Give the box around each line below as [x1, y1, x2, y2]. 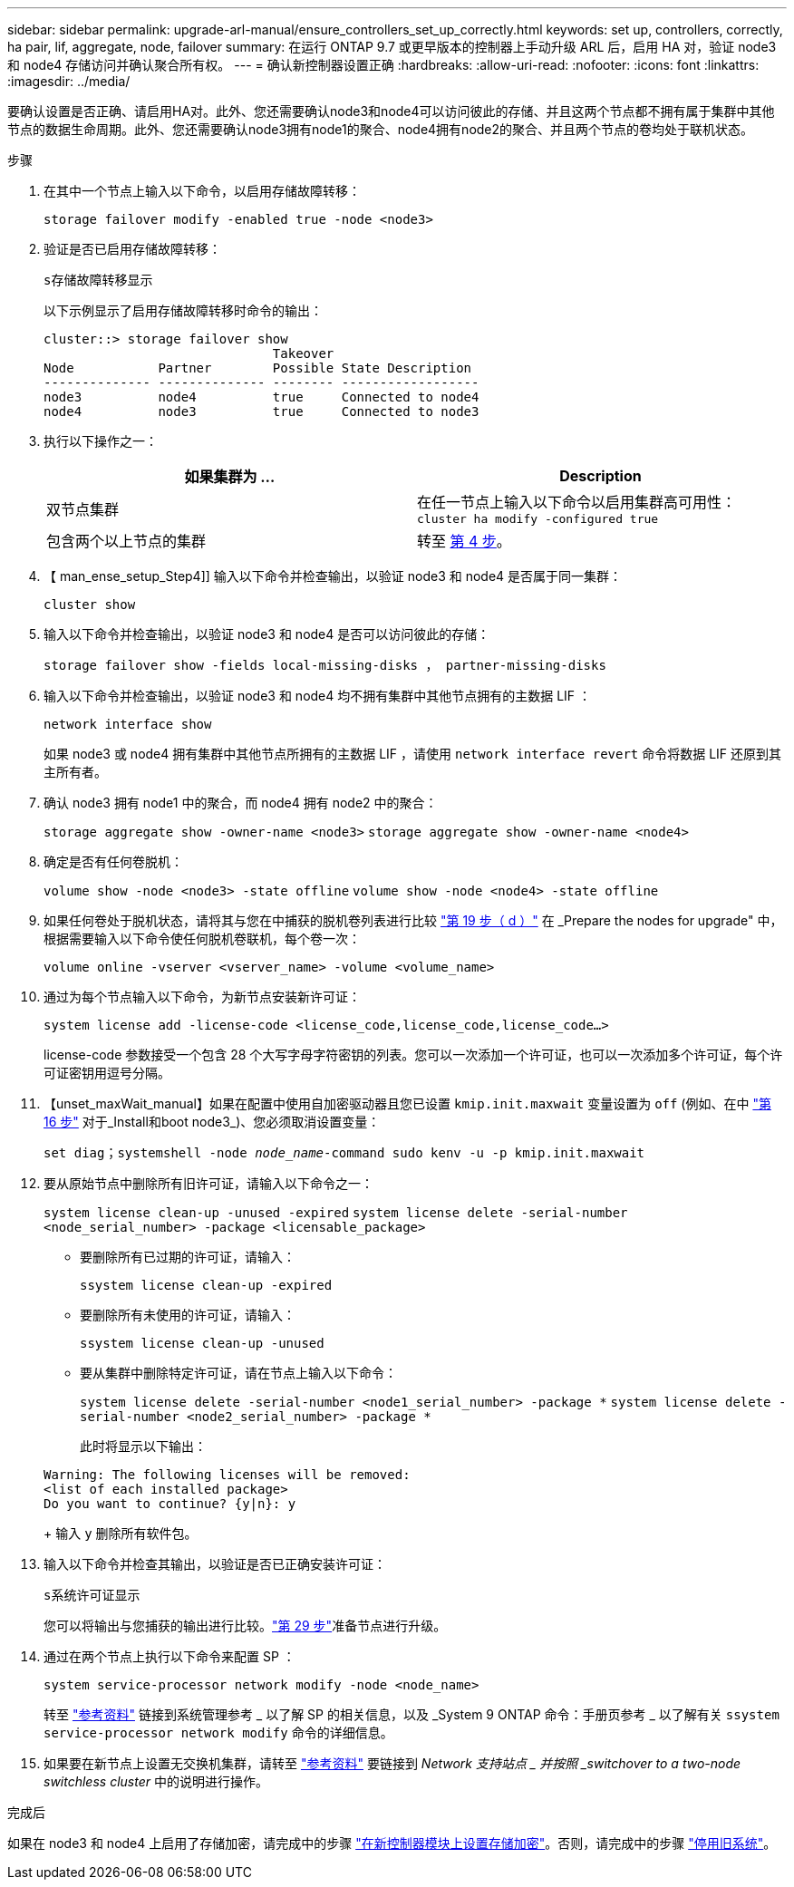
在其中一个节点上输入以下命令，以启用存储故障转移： [44, 183, 361, 198]
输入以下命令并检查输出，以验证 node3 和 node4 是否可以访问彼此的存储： [44, 626, 490, 642]
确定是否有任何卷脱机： [44, 854, 183, 869]
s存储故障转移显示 [44, 273, 153, 287]
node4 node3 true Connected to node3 [44, 404, 479, 419]
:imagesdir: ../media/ [7, 73, 131, 89]
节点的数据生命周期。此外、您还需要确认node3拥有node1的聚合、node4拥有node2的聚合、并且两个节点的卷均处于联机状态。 [7, 121, 754, 137]
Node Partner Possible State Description [44, 361, 472, 375]
